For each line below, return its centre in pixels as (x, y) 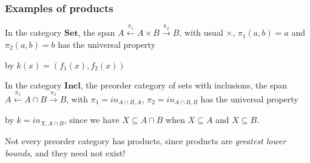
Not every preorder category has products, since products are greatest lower (146, 140)
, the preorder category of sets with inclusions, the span (184, 85)
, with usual (201, 32)
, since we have (92, 120)
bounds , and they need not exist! (65, 152)
